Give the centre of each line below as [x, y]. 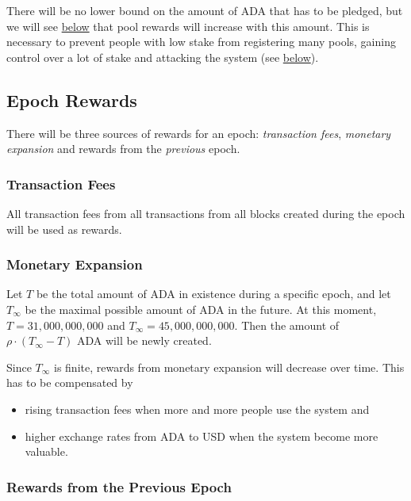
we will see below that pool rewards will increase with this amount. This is [188, 26]
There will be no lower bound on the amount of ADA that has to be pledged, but [205, 10]
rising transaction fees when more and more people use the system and [197, 409]
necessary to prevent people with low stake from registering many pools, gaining [201, 42]
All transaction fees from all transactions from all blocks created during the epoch [206, 213]
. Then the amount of [287, 325]
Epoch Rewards [72, 99]
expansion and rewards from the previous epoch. [123, 149]
